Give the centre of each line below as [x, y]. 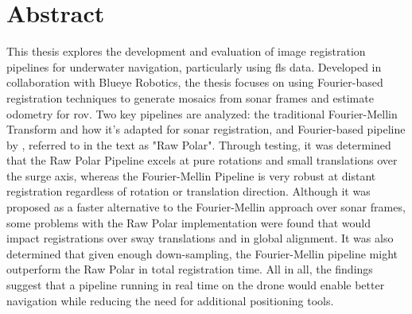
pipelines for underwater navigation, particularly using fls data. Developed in [194, 66]
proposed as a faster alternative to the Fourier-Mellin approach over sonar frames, [206, 207]
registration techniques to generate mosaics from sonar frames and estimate [190, 97]
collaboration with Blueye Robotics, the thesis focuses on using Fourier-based [195, 82]
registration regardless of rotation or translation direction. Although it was [189, 191]
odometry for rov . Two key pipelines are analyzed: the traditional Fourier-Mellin [202, 113]
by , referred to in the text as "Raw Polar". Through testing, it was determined [199, 144]
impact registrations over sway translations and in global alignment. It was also [200, 238]
